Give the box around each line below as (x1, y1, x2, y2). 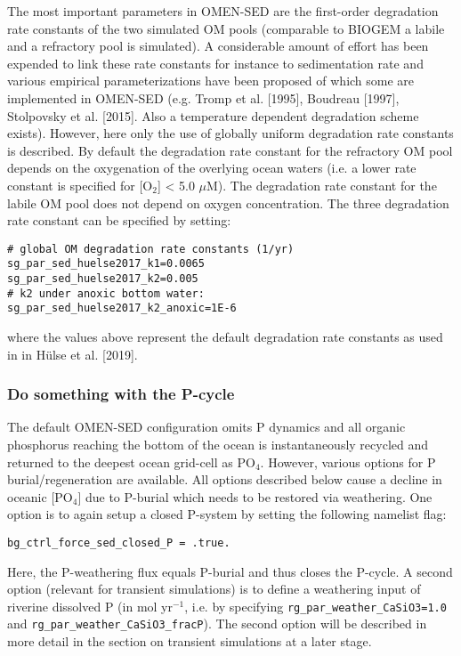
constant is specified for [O (7, 175, 153, 194)
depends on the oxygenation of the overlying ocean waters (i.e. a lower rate (7, 158, 417, 177)
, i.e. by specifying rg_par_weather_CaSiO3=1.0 (184, 596, 447, 615)
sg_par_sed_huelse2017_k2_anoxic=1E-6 (7, 302, 237, 315)
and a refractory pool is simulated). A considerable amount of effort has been (7, 36, 429, 55)
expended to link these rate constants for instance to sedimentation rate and (7, 53, 424, 72)
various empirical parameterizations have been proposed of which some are (7, 71, 415, 90)
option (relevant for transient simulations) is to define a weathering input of (7, 579, 421, 598)
